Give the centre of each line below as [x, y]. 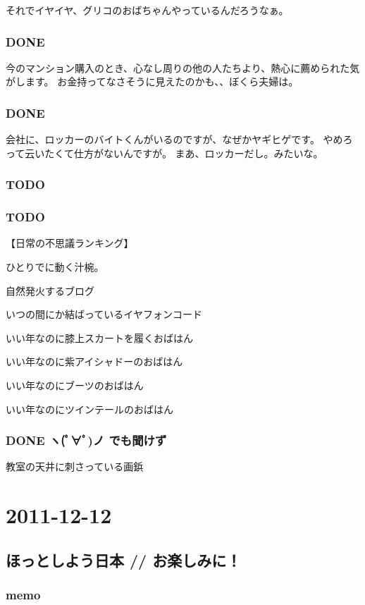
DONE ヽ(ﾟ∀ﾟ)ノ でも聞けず [86, 440]
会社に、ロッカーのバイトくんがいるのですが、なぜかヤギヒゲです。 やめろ [179, 139]
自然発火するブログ [50, 290]
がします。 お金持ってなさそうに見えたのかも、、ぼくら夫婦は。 [152, 81]
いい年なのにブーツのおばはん [75, 385]
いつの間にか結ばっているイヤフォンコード [104, 314]
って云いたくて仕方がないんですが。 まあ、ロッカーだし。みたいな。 [165, 153]
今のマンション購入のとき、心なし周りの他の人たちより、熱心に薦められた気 [183, 67]
